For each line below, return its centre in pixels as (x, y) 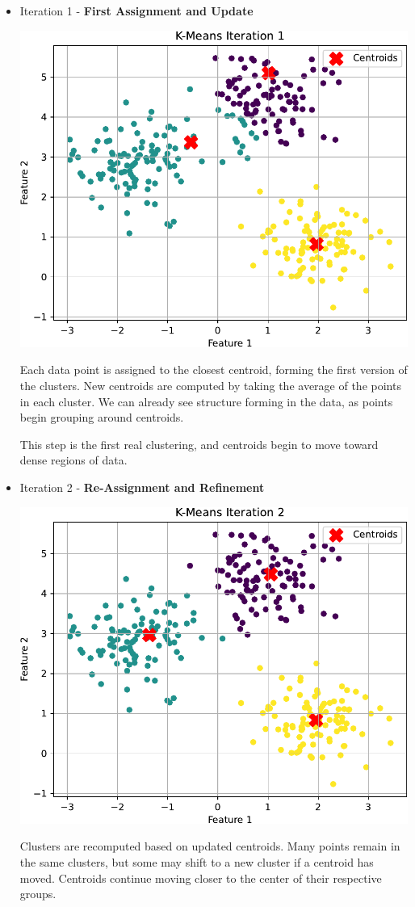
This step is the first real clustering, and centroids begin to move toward (199, 444)
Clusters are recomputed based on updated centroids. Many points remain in (210, 846)
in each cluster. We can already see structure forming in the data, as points (206, 401)
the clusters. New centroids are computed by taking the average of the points (210, 385)
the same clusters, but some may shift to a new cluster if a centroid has (197, 861)
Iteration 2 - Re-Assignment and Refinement (142, 487)
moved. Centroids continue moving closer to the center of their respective (201, 878)
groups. (38, 894)
